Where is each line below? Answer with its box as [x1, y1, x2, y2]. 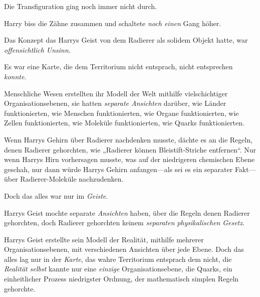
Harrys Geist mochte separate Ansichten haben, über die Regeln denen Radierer [4, 207, 250, 218]
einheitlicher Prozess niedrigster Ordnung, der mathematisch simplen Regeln [4, 273, 239, 284]
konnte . [4, 71, 27, 81]
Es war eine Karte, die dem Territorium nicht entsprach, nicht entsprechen [4, 61, 233, 72]
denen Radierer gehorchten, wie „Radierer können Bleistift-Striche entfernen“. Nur [4, 144, 256, 155]
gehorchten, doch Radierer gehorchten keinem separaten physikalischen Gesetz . [4, 217, 244, 228]
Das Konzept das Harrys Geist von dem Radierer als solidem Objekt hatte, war [4, 35, 248, 45]
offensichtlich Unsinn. [4, 44, 71, 55]
